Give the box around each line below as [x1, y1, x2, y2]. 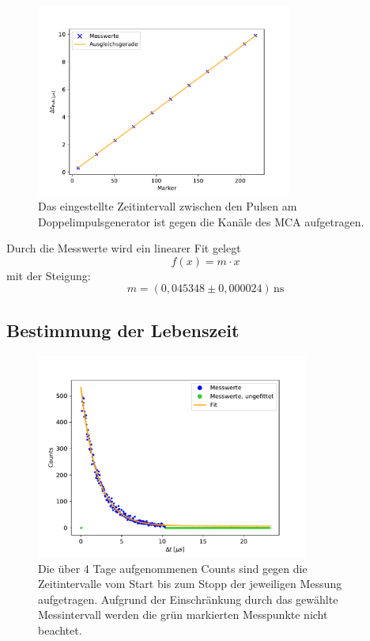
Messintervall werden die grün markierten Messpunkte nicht [38, 606, 328, 623]
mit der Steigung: [6, 267, 91, 283]
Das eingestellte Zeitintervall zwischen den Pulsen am [38, 198, 297, 214]
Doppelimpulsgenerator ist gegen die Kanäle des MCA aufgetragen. [38, 213, 364, 229]
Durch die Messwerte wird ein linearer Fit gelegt [6, 240, 241, 256]
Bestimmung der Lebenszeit [6, 317, 240, 342]
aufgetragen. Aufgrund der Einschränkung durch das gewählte [38, 590, 338, 607]
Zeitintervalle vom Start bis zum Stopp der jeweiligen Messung [38, 575, 342, 592]
